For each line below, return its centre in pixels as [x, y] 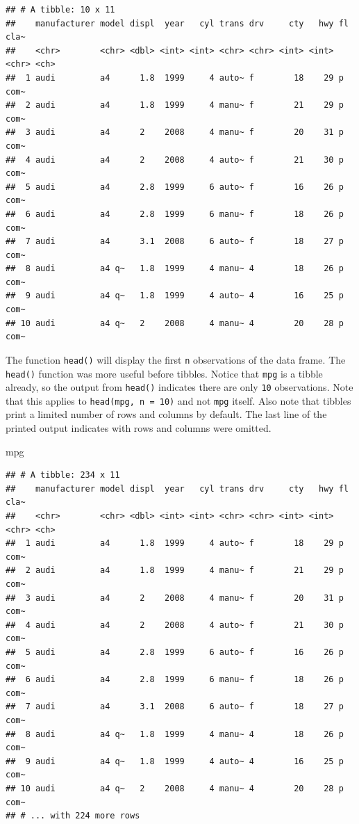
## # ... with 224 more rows [73, 816]
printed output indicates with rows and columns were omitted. [139, 428]
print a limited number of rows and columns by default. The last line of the [166, 414]
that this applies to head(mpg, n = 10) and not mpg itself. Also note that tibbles [178, 400]
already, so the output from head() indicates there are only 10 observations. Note [179, 387]
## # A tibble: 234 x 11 [63, 475]
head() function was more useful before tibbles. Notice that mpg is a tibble [164, 373]
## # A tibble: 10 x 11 [60, 10]
